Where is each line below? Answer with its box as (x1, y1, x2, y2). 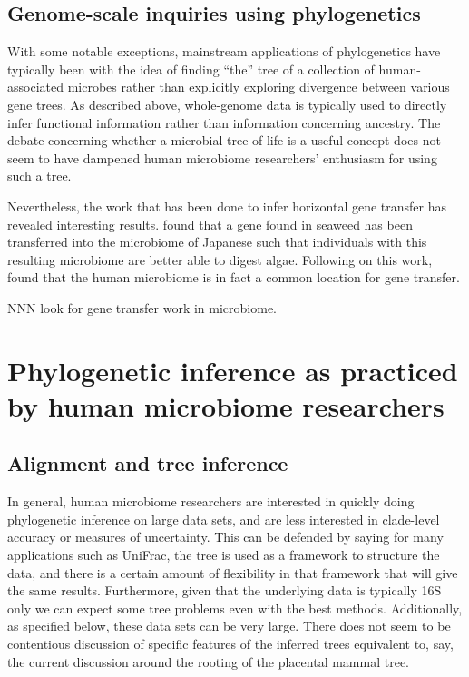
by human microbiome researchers (7, 387, 445, 424)
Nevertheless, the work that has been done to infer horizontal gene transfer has (7, 196, 446, 215)
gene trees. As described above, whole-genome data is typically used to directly (7, 94, 447, 113)
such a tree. (7, 166, 72, 185)
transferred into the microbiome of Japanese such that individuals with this (7, 232, 427, 251)
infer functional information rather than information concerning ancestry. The (7, 113, 441, 132)
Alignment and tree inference (7, 449, 288, 477)
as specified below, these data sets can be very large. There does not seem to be (7, 616, 451, 635)
